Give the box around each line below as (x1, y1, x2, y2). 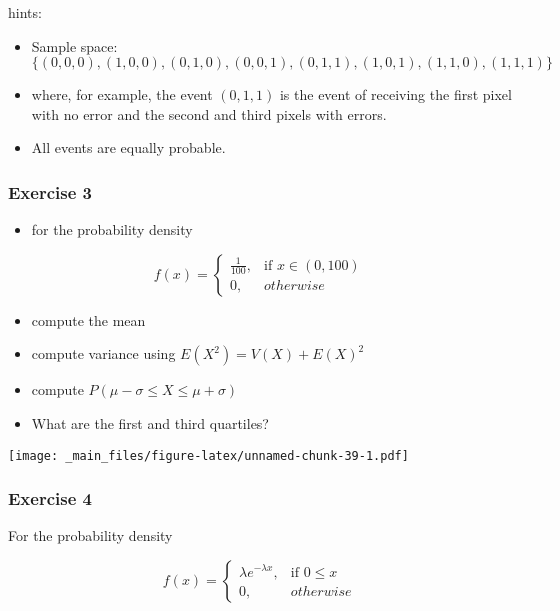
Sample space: (31, 35, 118, 56)
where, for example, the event (31, 84, 213, 105)
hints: (8, 2, 42, 22)
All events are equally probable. (31, 137, 226, 158)
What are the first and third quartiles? (31, 412, 269, 433)
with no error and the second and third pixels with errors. (31, 103, 387, 124)
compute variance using (31, 343, 176, 364)
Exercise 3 (8, 179, 92, 204)
